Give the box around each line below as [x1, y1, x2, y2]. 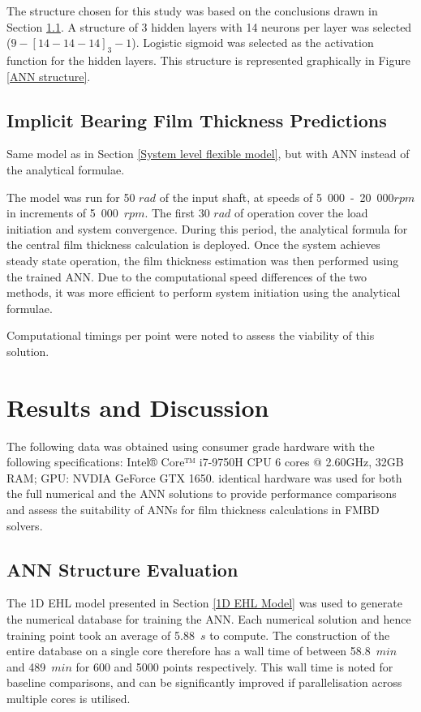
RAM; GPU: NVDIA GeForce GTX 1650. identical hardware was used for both [6, 469, 402, 486]
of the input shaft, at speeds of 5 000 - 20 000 [159, 188, 394, 205]
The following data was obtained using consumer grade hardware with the [6, 437, 375, 454]
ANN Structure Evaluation [6, 556, 238, 581]
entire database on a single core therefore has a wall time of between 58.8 [6, 642, 371, 659]
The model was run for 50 [6, 188, 135, 205]
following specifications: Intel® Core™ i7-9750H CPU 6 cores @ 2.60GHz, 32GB [6, 453, 404, 470]
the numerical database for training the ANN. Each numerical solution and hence [6, 610, 411, 627]
